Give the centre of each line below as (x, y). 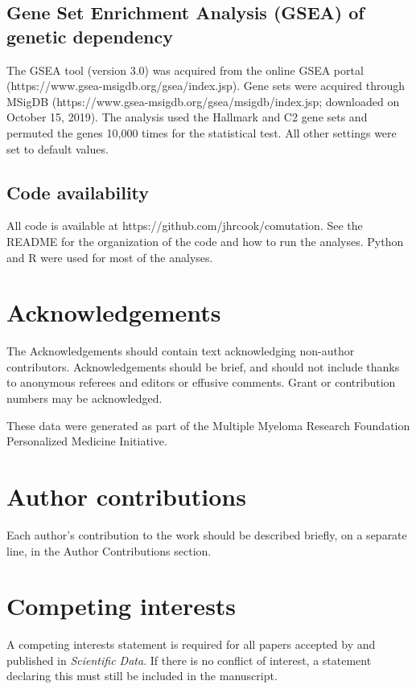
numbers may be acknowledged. (84, 398)
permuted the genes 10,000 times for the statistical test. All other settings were (202, 132)
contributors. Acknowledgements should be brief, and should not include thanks (203, 366)
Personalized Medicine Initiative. (87, 441)
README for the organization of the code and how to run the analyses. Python (205, 241)
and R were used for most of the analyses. (110, 257)
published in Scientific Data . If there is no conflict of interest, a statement (189, 660)
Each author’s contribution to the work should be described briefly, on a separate (207, 534)
